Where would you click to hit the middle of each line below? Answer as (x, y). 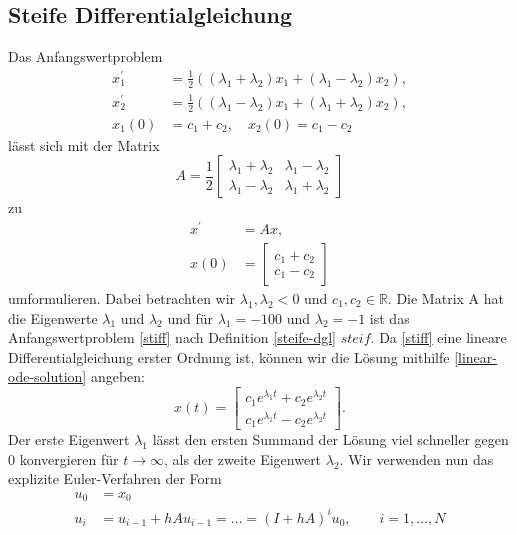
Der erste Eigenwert (69, 439)
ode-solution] (47, 376)
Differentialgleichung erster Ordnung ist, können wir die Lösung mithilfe (229, 356)
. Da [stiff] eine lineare (438, 337)
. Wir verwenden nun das (416, 458)
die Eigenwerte (53, 317)
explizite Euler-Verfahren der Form (115, 478)
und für (190, 317)
